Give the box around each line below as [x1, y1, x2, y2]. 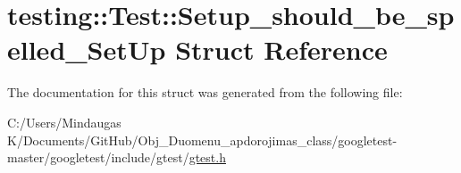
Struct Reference [175, 31, 388, 68]
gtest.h [189, 148, 226, 167]
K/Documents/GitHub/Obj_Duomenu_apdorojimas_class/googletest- [7, 130, 398, 149]
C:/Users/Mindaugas [7, 112, 122, 131]
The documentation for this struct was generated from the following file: [7, 83, 403, 102]
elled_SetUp [7, 31, 166, 68]
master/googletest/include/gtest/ [7, 148, 189, 167]
